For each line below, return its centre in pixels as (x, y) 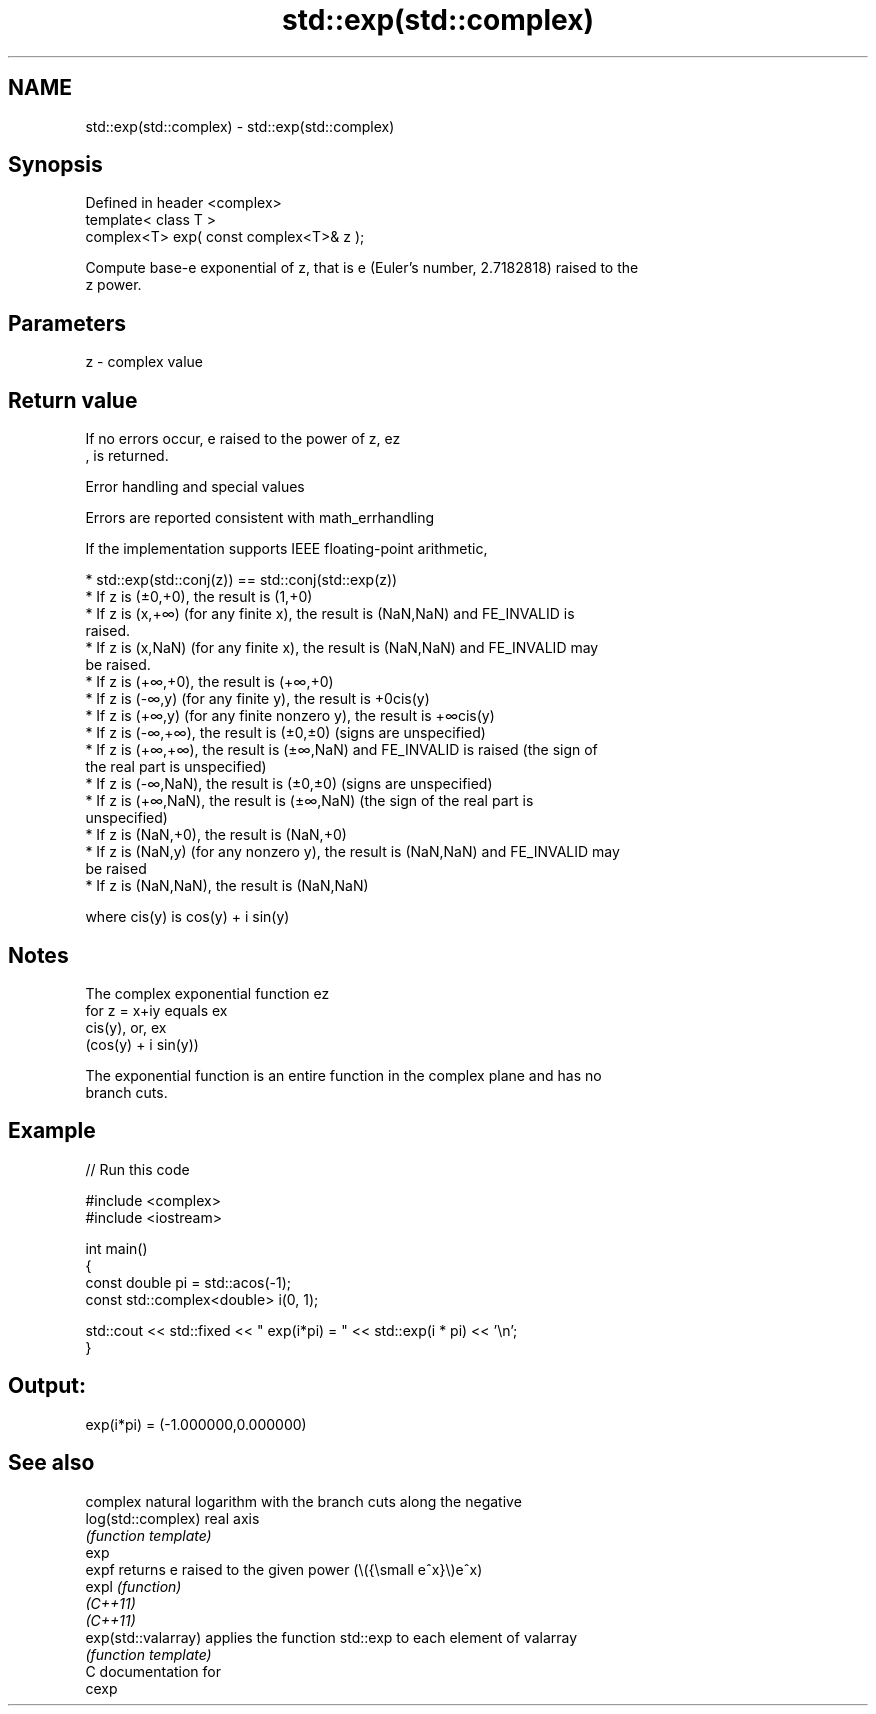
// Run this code (137, 1169)
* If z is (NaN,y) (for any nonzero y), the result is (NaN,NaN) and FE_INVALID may (352, 852)
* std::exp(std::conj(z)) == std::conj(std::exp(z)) (241, 580)
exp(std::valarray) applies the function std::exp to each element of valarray (331, 1637)
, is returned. (127, 456)
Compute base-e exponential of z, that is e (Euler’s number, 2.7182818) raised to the (362, 268)
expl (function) (133, 1586)
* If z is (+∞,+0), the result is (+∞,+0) (209, 682)
